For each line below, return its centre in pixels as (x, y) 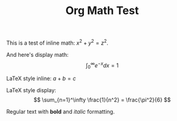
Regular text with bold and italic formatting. (61, 112)
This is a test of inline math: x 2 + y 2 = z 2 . (57, 42)
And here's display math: (37, 54)
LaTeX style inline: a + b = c (41, 79)
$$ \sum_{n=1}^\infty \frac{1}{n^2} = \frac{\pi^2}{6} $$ (102, 100)
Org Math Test (102, 11)
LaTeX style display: (31, 90)
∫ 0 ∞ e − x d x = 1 (102, 65)
